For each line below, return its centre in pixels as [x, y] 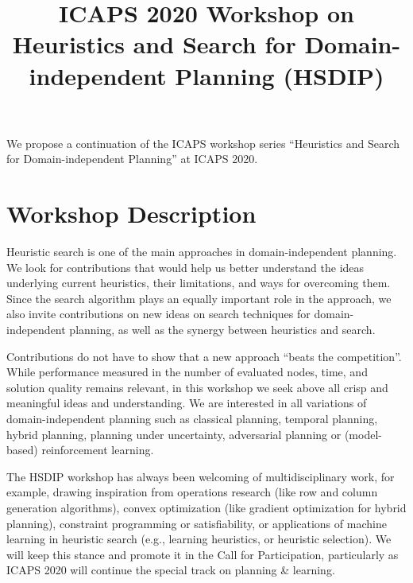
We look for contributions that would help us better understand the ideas [185, 267]
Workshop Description [131, 214]
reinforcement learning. [98, 450]
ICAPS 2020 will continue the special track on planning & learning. [171, 570]
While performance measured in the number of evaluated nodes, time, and [187, 372]
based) [22, 450]
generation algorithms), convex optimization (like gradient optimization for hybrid [206, 507]
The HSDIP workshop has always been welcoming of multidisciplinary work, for [201, 476]
